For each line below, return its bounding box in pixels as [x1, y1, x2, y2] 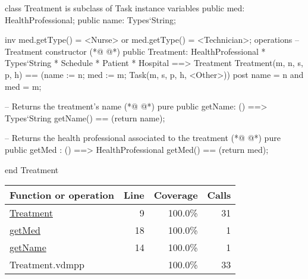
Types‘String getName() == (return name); [5, 111, 165, 124]
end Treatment [5, 163, 59, 175]
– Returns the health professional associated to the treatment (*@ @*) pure [5, 131, 281, 144]
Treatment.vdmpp [10, 258, 84, 272]
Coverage [153, 188, 198, 202]
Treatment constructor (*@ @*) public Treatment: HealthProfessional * [5, 45, 266, 57]
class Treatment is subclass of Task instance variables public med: [5, 2, 245, 14]
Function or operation [10, 188, 114, 202]
